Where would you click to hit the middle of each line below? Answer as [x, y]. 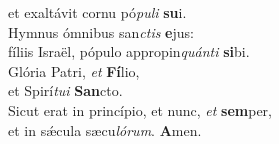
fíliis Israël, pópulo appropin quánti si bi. [129, 51]
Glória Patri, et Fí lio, [74, 70]
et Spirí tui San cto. [65, 90]
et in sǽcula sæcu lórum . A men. [105, 129]
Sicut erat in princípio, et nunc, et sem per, [140, 109]
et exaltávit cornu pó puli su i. [97, 12]
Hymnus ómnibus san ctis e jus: [101, 31]
